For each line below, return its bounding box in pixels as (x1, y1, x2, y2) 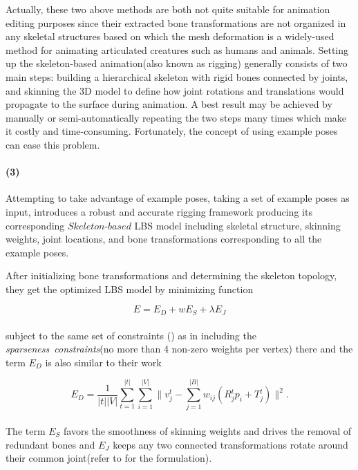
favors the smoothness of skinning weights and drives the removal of (64, 424, 352, 438)
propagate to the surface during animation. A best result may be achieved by (6, 97, 332, 111)
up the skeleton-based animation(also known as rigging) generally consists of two (6, 56, 348, 70)
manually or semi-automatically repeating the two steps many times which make (6, 110, 347, 124)
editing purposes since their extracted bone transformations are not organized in (6, 15, 346, 30)
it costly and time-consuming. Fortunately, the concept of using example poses (6, 124, 338, 138)
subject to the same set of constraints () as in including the (6, 328, 256, 342)
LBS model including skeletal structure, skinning (134, 218, 341, 232)
